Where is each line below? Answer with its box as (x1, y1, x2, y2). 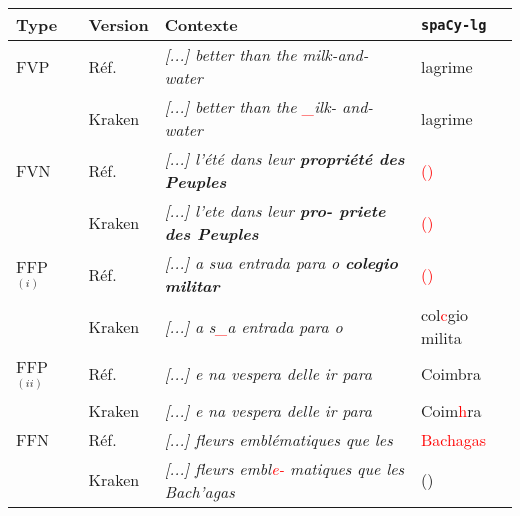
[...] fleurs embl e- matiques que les (164, 456, 405, 480)
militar (164, 274, 220, 297)
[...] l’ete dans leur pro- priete (164, 199, 386, 222)
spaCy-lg (420, 16, 487, 33)
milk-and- (302, 43, 369, 66)
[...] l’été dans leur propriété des (164, 147, 405, 170)
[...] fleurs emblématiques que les (164, 427, 393, 451)
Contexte (164, 13, 238, 36)
